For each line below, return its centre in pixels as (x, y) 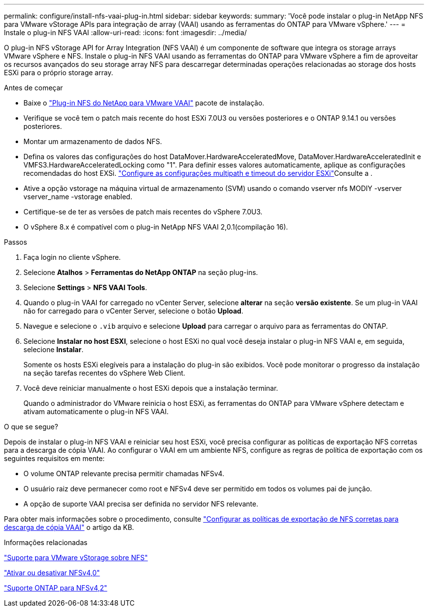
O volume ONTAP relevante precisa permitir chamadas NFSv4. (124, 474)
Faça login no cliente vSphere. (72, 257)
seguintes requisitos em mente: (54, 458)
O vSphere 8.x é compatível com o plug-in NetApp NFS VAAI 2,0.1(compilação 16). (156, 227)
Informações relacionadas (46, 542)
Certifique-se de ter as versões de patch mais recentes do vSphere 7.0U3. (143, 212)
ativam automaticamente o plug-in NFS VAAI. (96, 411)
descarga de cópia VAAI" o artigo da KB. (69, 527)
